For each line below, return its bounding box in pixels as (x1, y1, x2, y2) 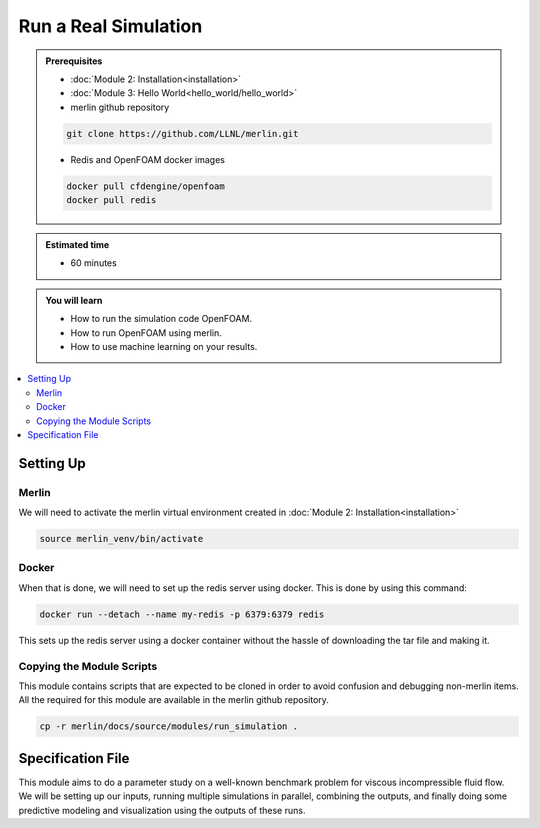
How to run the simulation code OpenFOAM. (70, 313, 253, 325)
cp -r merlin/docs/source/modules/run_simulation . (39, 721, 299, 732)
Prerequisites (45, 55, 103, 67)
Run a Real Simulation (18, 15, 203, 37)
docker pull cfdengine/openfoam (66, 180, 225, 192)
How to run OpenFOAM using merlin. (70, 326, 222, 339)
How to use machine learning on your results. (70, 341, 258, 352)
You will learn (45, 294, 103, 306)
